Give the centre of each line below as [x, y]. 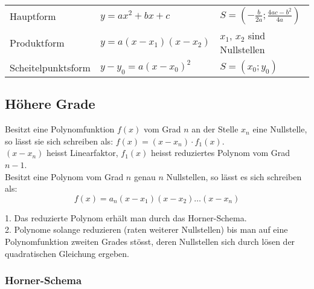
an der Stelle [215, 129]
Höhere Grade [50, 104]
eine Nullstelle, [280, 129]
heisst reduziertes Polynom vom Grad [221, 153]
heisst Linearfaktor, [82, 153]
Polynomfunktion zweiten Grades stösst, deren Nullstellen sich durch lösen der [150, 241]
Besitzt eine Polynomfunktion [60, 129]
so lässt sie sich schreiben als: [59, 141]
